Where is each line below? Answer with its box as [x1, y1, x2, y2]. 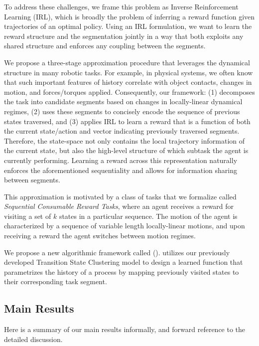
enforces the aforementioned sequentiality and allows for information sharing [4, 165, 237, 175]
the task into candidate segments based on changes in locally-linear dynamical [4, 96, 243, 107]
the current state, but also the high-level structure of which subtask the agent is [4, 145, 249, 156]
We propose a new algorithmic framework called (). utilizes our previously [4, 247, 230, 257]
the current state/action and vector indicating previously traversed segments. [4, 126, 240, 136]
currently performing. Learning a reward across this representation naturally [4, 155, 238, 165]
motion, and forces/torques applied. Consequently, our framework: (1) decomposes [4, 86, 255, 97]
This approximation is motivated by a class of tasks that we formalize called [4, 191, 237, 201]
